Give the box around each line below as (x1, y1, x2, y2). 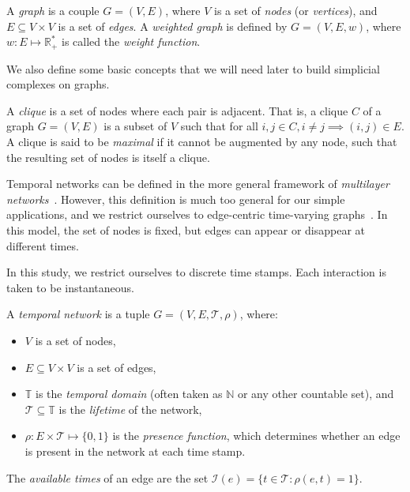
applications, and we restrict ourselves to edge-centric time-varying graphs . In (6, 206, 388, 223)
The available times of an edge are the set (6, 469, 209, 486)
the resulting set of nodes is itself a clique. (6, 148, 210, 165)
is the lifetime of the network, (58, 400, 202, 417)
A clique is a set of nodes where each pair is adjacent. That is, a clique (6, 102, 348, 118)
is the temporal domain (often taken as (36, 385, 223, 402)
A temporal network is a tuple (6, 306, 150, 322)
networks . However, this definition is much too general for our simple (6, 190, 345, 207)
